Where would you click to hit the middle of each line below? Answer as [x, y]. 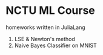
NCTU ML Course [50, 11]
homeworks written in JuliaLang [45, 27]
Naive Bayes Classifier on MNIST [56, 45]
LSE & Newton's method [45, 39]
